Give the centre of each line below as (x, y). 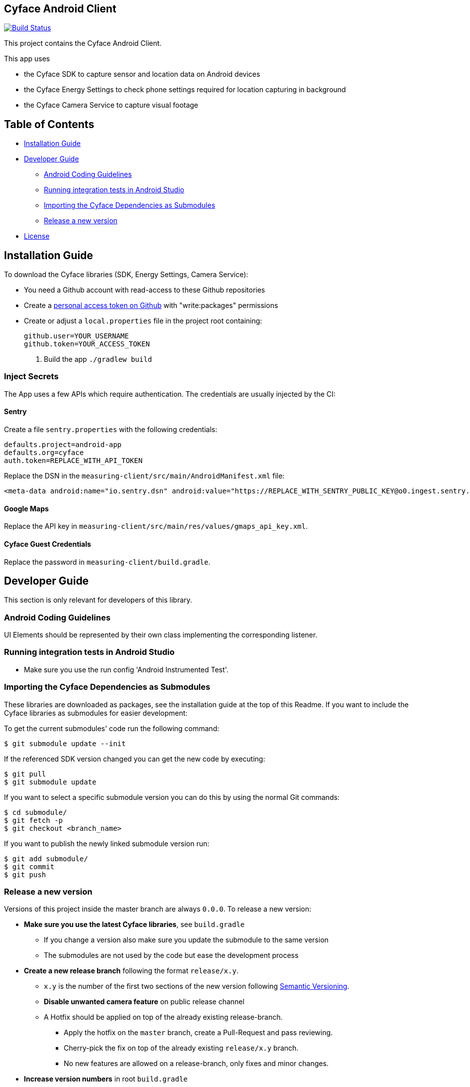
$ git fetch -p (34, 820)
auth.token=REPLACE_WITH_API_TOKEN (73, 461)
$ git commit (29, 866)
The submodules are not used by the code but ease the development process (171, 955)
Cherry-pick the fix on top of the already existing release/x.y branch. (181, 1048)
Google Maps (26, 508)
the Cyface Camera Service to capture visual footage (111, 105)
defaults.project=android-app (63, 445)
